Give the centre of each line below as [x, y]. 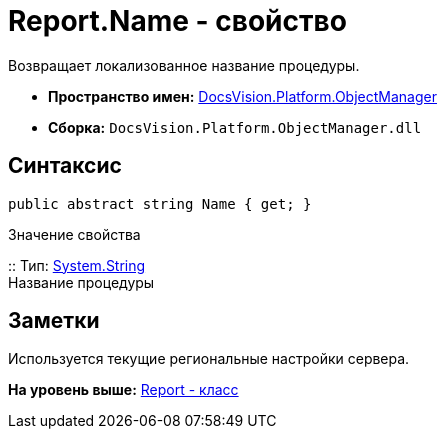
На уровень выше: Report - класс [123, 390]
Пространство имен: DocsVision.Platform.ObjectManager [242, 96]
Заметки [54, 321]
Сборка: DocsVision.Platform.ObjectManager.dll [235, 127]
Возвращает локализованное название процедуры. [184, 65]
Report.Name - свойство [177, 21]
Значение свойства [74, 234]
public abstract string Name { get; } [160, 203]
